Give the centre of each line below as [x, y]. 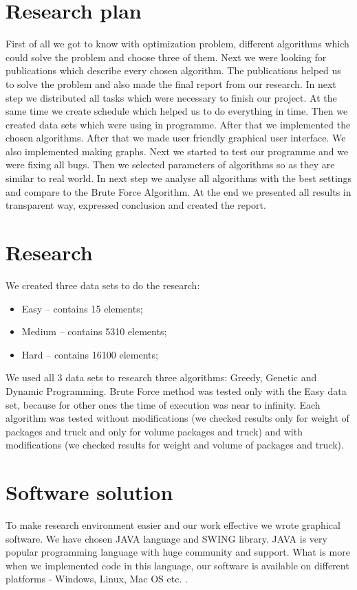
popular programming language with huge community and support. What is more [178, 552]
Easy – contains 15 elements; [82, 308]
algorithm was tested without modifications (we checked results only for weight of [177, 418]
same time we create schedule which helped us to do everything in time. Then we [177, 111]
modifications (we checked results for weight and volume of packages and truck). [175, 445]
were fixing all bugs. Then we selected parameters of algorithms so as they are [170, 164]
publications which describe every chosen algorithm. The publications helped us [173, 70]
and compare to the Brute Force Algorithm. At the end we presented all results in [178, 191]
